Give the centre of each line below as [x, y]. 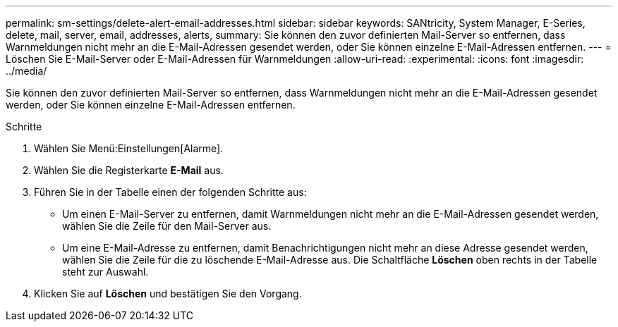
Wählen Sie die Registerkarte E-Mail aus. [129, 170]
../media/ [26, 71]
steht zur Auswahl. [105, 272]
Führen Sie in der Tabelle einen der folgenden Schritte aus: [170, 192]
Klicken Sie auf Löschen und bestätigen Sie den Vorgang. [168, 294]
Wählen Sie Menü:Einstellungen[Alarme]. [129, 148]
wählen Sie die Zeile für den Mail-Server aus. [167, 226]
